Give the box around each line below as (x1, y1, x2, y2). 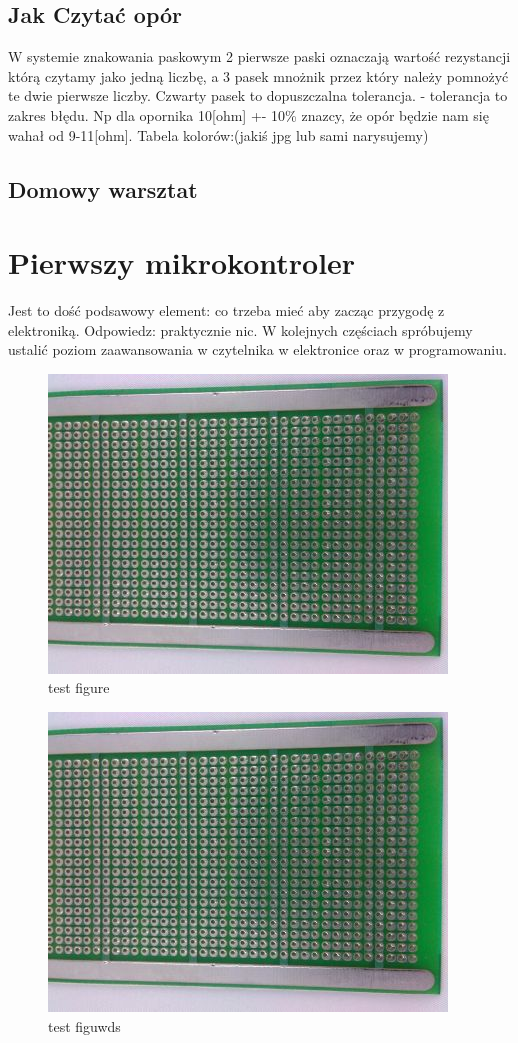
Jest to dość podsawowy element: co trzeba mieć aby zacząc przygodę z (8, 300, 445, 321)
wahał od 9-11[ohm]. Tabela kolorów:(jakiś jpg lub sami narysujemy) (8, 124, 429, 145)
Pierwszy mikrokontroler (8, 242, 356, 283)
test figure (48, 677, 110, 698)
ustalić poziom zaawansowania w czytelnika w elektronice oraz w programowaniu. (8, 339, 507, 360)
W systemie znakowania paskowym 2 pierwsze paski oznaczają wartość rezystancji (8, 46, 511, 67)
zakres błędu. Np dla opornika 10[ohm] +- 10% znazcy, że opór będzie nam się (8, 104, 489, 125)
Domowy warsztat (8, 173, 198, 204)
